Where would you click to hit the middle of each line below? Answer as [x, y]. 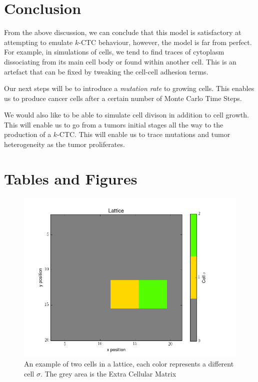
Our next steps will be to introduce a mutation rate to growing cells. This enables [129, 88]
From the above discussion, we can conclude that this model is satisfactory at [123, 32]
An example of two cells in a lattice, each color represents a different [129, 364]
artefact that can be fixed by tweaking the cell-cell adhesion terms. [106, 71]
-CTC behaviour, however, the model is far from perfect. [165, 42]
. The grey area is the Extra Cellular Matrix [108, 373]
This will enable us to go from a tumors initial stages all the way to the [114, 124]
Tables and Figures [71, 178]
